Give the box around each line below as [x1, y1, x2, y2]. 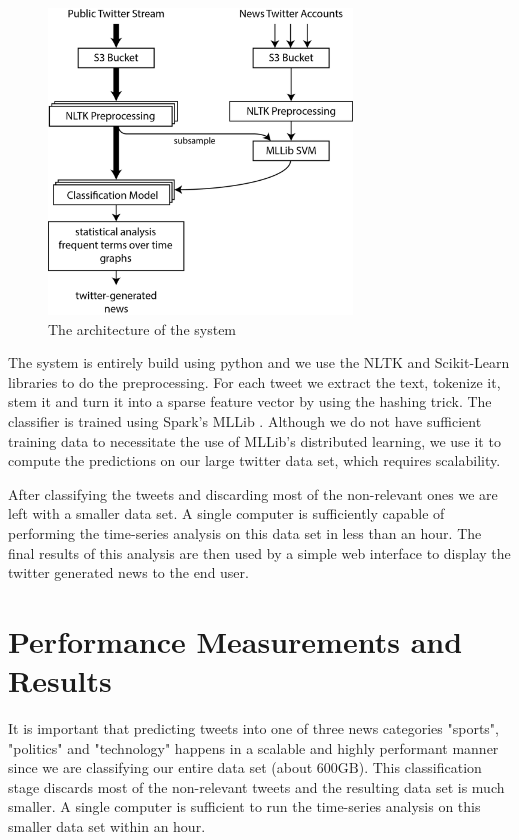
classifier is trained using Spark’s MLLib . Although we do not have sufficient [8, 411, 482, 432]
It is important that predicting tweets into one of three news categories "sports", [8, 718, 499, 739]
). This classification [358, 757, 482, 778]
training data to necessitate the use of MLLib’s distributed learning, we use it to [8, 430, 501, 451]
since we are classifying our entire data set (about [8, 757, 313, 778]
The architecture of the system [48, 318, 237, 339]
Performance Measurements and [8, 620, 463, 661]
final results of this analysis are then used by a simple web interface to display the [8, 542, 511, 563]
